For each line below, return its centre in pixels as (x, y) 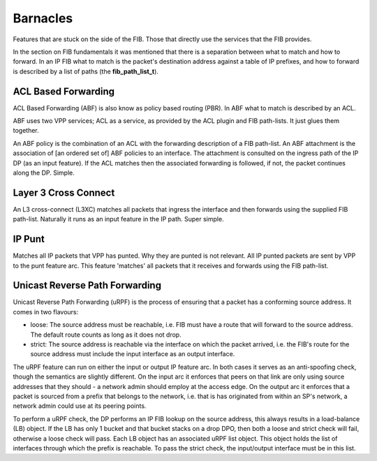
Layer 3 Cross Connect (64, 192)
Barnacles (43, 18)
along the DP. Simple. (44, 173)
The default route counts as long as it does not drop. (106, 335)
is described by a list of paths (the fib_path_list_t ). (86, 71)
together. (26, 131)
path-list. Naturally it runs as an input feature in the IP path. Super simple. (118, 219)
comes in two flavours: (46, 312)
